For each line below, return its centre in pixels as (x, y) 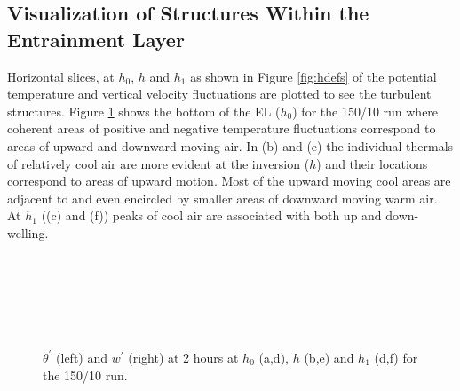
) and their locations (372, 163)
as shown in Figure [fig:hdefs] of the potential (313, 76)
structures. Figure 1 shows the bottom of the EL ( (144, 111)
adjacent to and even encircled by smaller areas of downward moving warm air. (222, 198)
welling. (28, 232)
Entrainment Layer (96, 39)
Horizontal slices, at (61, 76)
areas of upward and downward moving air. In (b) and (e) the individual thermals (230, 145)
